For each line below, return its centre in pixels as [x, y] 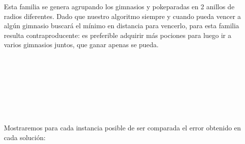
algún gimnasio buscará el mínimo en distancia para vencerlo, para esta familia [122, 26]
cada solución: [25, 137]
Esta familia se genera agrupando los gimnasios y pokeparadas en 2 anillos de [119, 6]
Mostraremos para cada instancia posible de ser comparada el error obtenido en [122, 128]
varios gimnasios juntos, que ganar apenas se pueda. [81, 45]
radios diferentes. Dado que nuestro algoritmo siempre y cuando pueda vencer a [122, 16]
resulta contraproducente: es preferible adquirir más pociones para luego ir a [118, 35]
